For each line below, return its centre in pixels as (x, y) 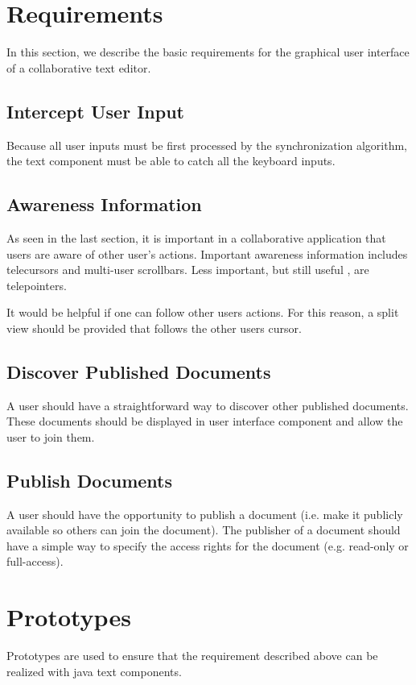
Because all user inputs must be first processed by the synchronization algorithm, (207, 145)
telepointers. (37, 285)
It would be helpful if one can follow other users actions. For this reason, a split (203, 312)
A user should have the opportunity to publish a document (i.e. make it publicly (205, 514)
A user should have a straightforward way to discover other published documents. (208, 405)
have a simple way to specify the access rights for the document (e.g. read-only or (208, 545)
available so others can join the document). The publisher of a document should (204, 530)
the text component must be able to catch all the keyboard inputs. (171, 161)
